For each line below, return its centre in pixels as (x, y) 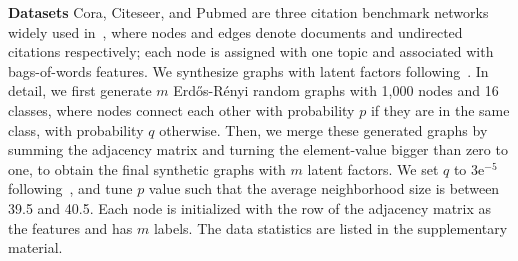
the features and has (70, 227)
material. (35, 247)
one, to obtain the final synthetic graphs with (147, 168)
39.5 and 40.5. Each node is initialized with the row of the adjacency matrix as (250, 207)
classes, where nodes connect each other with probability (181, 109)
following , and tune (70, 188)
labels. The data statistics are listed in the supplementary (330, 227)
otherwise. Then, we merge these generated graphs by (323, 129)
